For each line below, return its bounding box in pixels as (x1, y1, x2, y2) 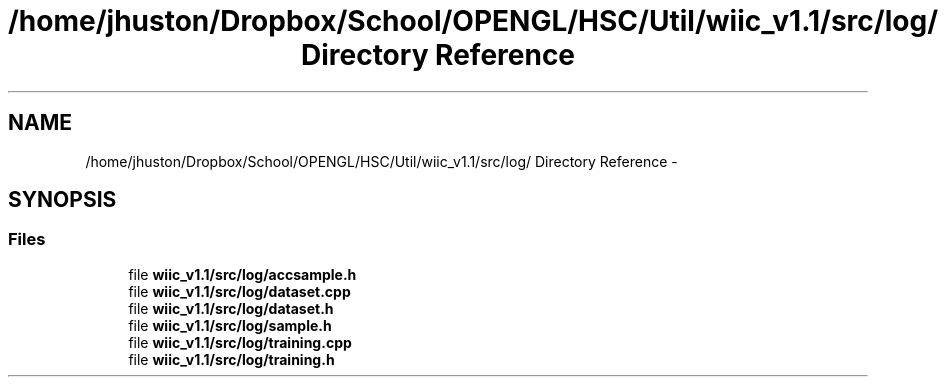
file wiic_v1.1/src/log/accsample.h (128, 265, 357, 283)
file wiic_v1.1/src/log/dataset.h (128, 299, 334, 317)
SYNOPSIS (8, 187, 117, 213)
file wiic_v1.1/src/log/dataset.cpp (128, 282, 351, 300)
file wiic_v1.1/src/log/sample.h (128, 316, 332, 334)
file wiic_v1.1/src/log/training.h (128, 350, 335, 368)
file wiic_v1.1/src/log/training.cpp (128, 333, 352, 351)
